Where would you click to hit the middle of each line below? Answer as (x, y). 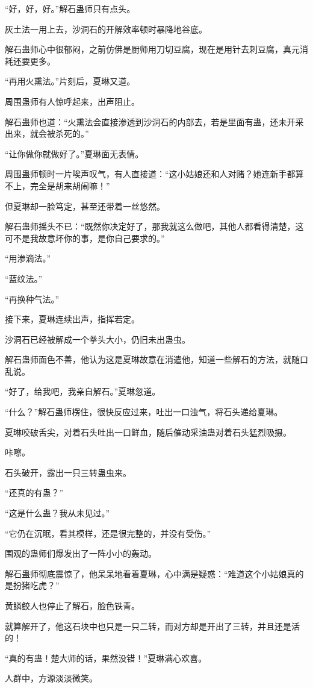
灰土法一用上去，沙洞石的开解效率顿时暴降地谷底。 (106, 29)
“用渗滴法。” (28, 258)
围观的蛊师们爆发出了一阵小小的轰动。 (81, 553)
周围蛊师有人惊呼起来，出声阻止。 (72, 101)
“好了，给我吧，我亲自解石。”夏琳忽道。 (83, 391)
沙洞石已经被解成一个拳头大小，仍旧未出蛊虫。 (98, 339)
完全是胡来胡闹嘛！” (70, 185)
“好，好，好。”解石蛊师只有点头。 (70, 8)
